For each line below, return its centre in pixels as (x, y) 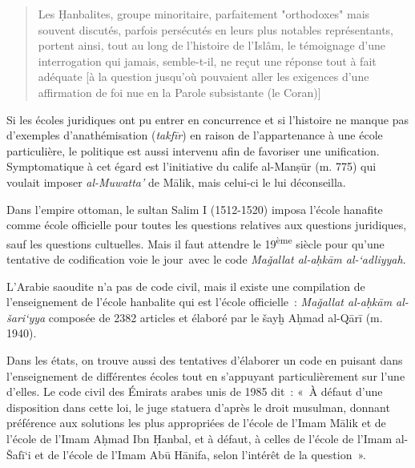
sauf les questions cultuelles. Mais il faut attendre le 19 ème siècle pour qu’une (195, 242)
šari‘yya (26, 317)
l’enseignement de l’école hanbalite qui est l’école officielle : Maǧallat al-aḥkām (199, 302)
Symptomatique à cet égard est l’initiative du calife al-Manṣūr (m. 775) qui (191, 166)
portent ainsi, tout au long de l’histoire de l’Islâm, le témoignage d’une (212, 45)
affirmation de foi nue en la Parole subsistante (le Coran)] (179, 92)
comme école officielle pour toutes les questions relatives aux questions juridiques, (207, 225)
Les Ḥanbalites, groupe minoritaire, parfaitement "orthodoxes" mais (204, 14)
